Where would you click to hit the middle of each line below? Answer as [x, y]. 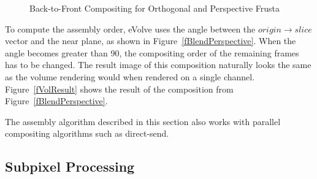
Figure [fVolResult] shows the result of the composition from [119, 89]
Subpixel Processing [70, 166]
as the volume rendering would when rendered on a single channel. [130, 76]
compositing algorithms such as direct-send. [87, 133]
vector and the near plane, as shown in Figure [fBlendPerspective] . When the [151, 41]
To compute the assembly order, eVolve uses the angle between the [130, 29]
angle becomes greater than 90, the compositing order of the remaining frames [152, 52]
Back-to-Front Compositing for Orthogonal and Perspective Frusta [155, 8]
